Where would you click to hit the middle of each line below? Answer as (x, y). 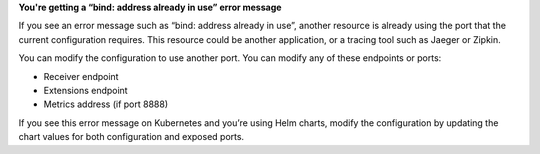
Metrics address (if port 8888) (106, 104)
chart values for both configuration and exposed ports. (131, 137)
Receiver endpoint (81, 76)
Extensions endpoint (86, 90)
